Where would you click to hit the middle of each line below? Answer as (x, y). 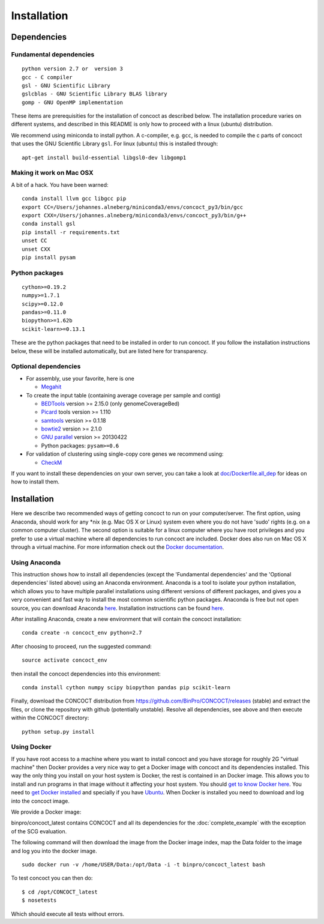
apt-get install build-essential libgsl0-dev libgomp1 (104, 157)
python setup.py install (58, 732)
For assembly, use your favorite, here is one (80, 378)
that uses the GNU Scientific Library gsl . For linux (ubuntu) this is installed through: (115, 143)
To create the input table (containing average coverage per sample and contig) (123, 395)
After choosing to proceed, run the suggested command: (82, 646)
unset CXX (36, 249)
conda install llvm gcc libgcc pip (74, 199)
